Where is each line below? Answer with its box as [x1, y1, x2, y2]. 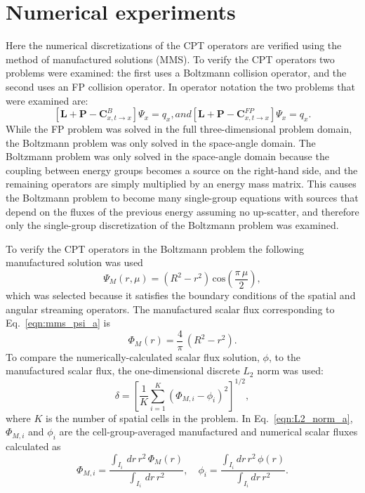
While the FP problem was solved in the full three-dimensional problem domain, [6, 121, 352, 136]
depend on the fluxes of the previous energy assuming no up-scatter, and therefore [6, 204, 359, 218]
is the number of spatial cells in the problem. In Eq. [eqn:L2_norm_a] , [46, 410, 353, 425]
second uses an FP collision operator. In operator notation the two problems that [6, 79, 355, 93]
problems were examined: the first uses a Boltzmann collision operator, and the [6, 65, 347, 80]
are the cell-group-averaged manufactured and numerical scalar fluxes [59, 424, 358, 439]
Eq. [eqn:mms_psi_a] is [6, 315, 111, 330]
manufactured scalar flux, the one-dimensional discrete [6, 363, 240, 378]
